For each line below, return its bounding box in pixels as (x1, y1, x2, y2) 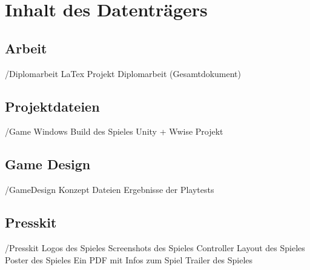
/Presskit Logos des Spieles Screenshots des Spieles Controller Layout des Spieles (5, 241, 305, 254)
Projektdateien (5, 96, 100, 115)
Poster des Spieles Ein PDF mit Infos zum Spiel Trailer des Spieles (5, 253, 253, 266)
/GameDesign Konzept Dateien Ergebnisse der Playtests (5, 183, 214, 196)
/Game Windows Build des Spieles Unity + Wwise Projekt (5, 125, 223, 138)
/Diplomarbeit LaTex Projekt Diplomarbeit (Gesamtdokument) (5, 67, 242, 79)
